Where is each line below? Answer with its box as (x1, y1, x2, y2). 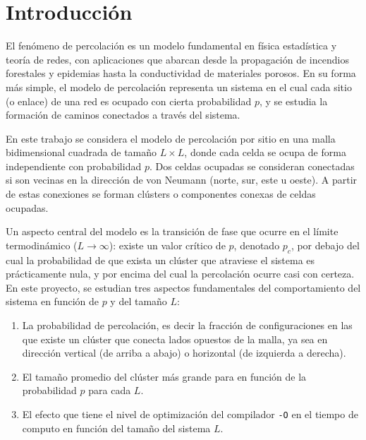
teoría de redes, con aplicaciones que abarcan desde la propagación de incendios (6, 52, 349, 66)
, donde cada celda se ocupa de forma (184, 145, 346, 160)
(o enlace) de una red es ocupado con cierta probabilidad (6, 93, 252, 108)
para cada (88, 383, 131, 398)
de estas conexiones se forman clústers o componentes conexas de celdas (6, 186, 316, 201)
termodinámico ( (6, 237, 78, 252)
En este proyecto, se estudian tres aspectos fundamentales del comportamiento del (6, 280, 361, 295)
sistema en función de (6, 294, 99, 309)
